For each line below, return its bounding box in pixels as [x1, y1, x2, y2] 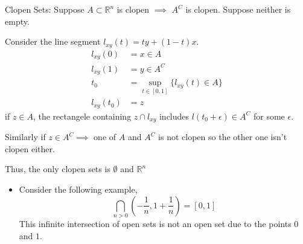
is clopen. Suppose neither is [185, 3, 291, 15]
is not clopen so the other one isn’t [158, 130, 287, 143]
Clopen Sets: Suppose [5, 3, 85, 15]
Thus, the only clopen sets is [5, 162, 110, 175]
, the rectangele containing [33, 109, 132, 122]
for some [253, 109, 285, 122]
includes [159, 109, 190, 122]
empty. [5, 14, 30, 27]
